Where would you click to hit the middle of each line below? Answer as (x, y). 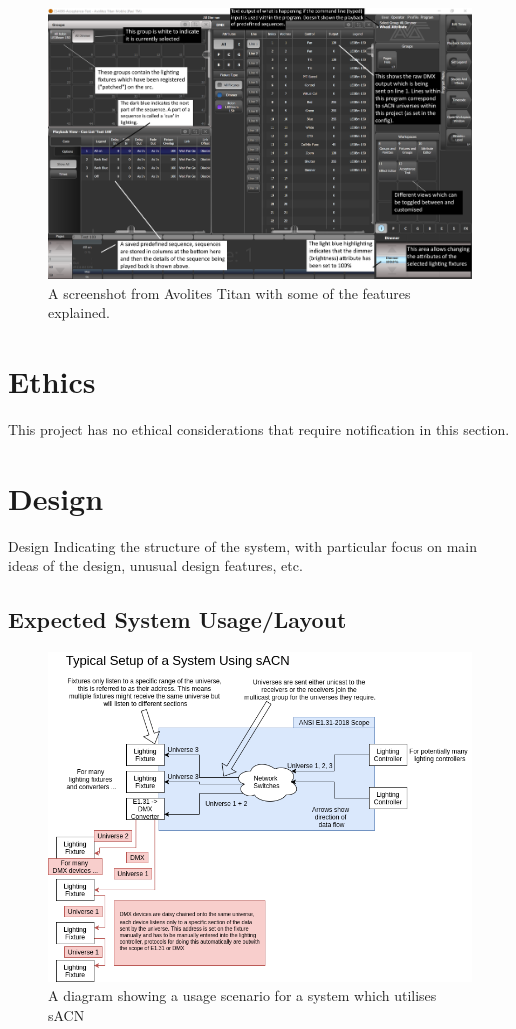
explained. (79, 312)
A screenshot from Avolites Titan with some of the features (229, 292)
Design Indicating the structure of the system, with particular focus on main (242, 545)
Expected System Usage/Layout (177, 619)
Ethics (52, 381)
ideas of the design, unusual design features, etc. (155, 565)
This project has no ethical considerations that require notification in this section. (259, 428)
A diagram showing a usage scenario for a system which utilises (242, 995)
